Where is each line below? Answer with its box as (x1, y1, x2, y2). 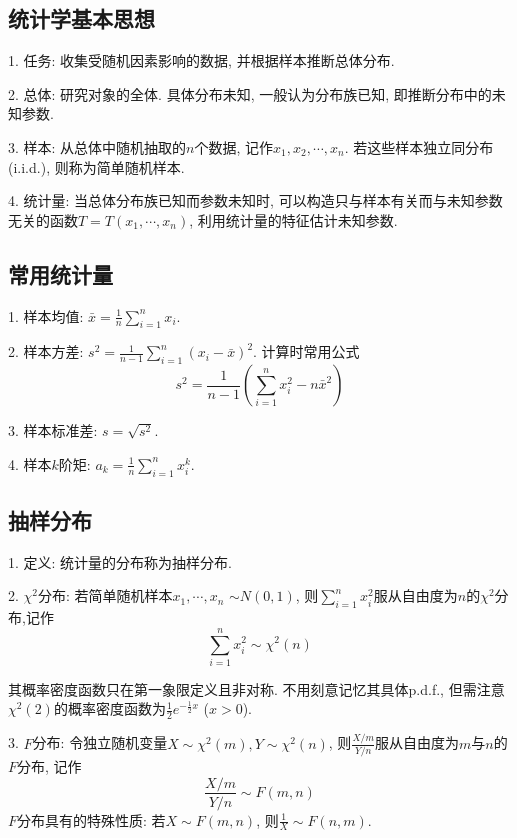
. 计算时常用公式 (253, 341, 360, 362)
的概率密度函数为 (53, 698, 166, 719)
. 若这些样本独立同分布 (344, 136, 494, 157)
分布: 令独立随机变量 (32, 732, 168, 753)
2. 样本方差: (8, 341, 84, 362)
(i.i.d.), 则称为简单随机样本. (8, 156, 185, 177)
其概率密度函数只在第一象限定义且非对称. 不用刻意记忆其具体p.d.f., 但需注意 (8, 678, 505, 699)
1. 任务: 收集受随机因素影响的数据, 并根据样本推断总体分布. (8, 50, 395, 71)
